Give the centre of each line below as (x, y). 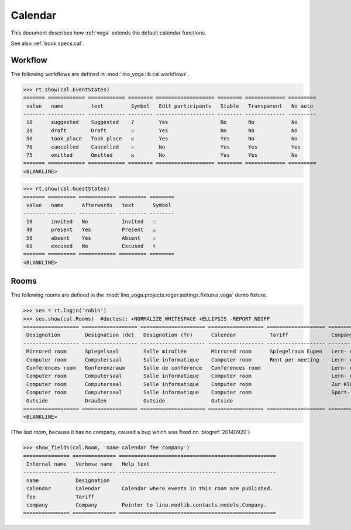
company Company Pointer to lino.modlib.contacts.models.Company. (147, 505)
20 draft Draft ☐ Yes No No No (162, 130)
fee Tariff (61, 497)
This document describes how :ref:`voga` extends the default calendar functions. (109, 33)
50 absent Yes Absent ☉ (91, 238)
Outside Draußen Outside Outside (130, 400)
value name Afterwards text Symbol (99, 205)
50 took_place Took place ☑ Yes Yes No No (162, 139)
